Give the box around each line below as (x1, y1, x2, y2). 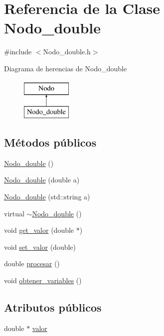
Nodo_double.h (43, 46, 91, 57)
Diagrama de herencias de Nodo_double (4, 63, 127, 73)
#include (4, 46, 32, 57)
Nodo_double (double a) (4, 174, 80, 185)
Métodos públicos (4, 135, 97, 150)
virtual (4, 208, 24, 218)
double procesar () (4, 258, 60, 269)
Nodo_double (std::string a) (4, 191, 90, 202)
